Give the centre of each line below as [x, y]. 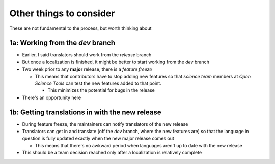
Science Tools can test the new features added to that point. [98, 83]
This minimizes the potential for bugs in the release [101, 90]
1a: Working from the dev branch [62, 43]
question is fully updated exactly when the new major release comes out [98, 138]
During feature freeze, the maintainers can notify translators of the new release [105, 124]
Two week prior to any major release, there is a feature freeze [87, 69]
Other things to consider [62, 13]
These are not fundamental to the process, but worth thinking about [80, 28]
